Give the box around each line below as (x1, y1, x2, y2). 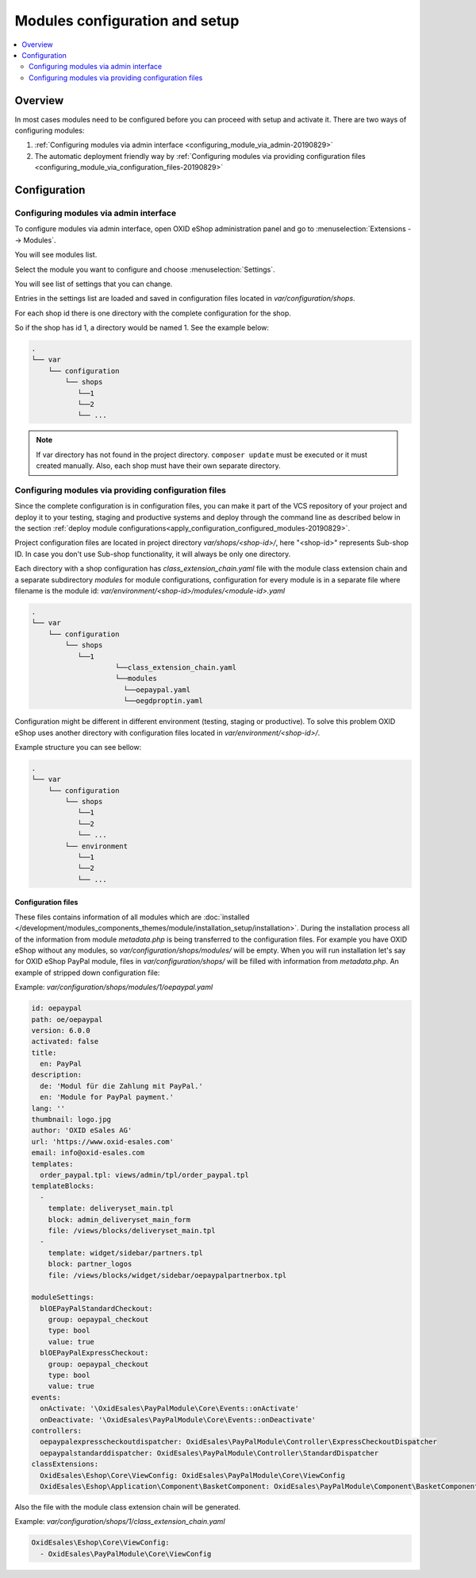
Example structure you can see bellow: (14, 742, 142, 752)
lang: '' (31, 1104, 66, 1112)
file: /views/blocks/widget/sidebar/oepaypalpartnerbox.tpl (48, 1271, 287, 1279)
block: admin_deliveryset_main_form (48, 1215, 190, 1224)
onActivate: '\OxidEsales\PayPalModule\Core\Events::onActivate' (40, 1404, 300, 1414)
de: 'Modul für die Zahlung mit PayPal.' (40, 1081, 204, 1090)
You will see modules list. (14, 250, 98, 260)
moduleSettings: (31, 1293, 95, 1302)
